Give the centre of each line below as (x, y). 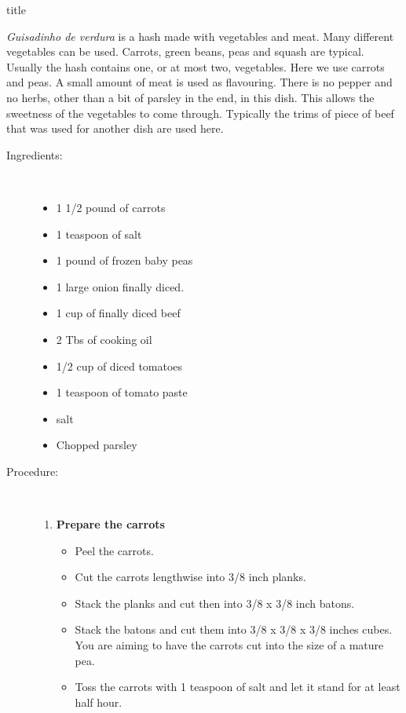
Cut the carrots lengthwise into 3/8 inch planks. (190, 577)
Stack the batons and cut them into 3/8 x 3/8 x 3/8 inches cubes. (234, 629)
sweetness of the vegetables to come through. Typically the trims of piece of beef (200, 113)
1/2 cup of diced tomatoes (119, 366)
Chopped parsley (97, 445)
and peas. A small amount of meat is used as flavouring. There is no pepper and (199, 82)
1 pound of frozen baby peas (124, 260)
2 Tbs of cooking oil (104, 339)
